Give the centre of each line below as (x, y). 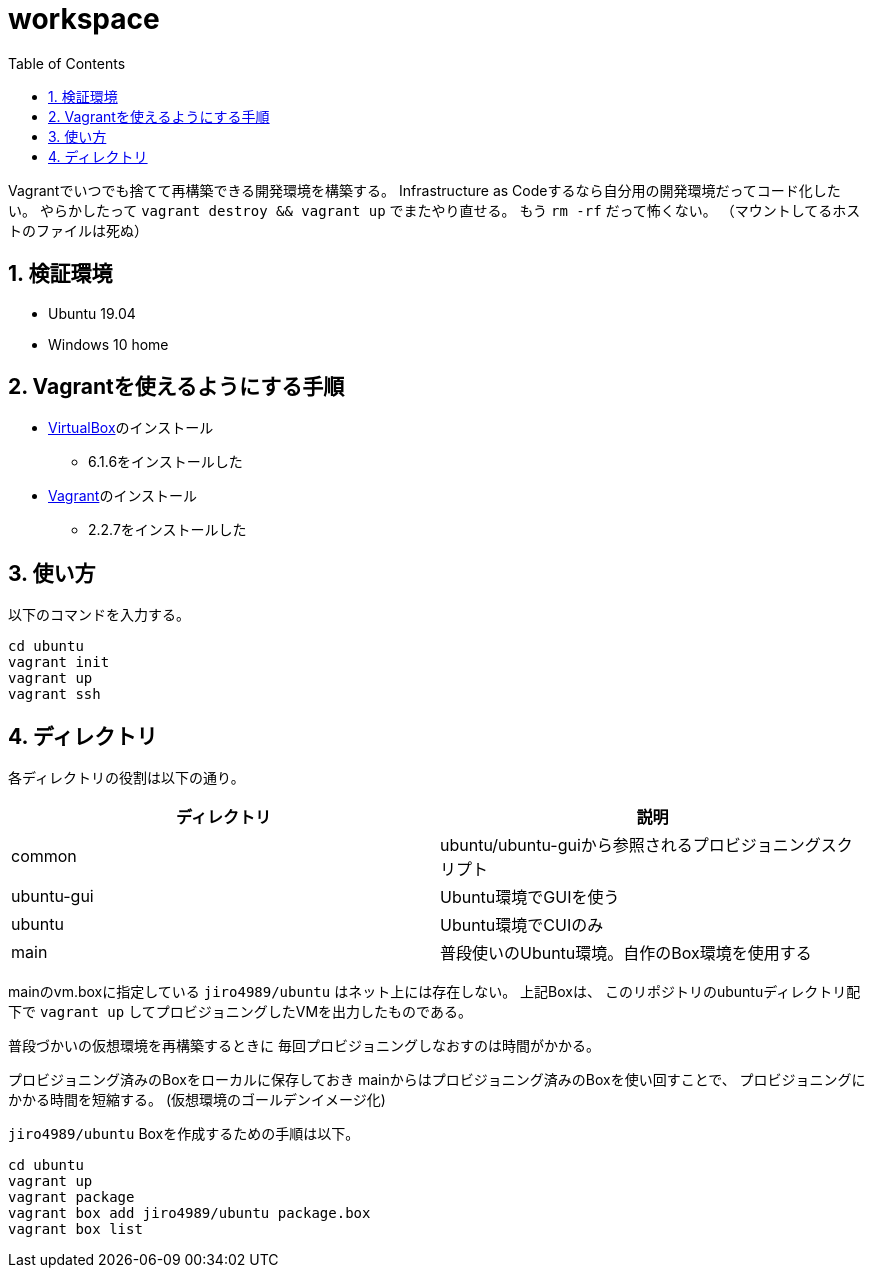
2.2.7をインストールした (167, 530)
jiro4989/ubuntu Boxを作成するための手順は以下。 (184, 1134)
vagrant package (71, 1197)
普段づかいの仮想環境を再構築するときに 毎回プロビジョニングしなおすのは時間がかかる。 (304, 1046)
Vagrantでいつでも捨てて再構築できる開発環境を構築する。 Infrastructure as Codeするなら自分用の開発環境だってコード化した (424, 190)
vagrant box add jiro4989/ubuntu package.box (189, 1213)
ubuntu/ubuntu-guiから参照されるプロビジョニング (630, 845)
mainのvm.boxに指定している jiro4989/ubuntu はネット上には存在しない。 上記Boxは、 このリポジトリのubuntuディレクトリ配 (434, 992)
